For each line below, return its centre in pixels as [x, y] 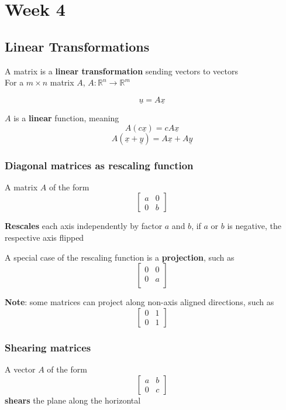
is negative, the [254, 226]
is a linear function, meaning [66, 117]
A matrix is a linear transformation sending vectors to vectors [121, 71]
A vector [20, 369]
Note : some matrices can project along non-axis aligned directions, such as [139, 302]
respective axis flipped [44, 237]
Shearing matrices [48, 347]
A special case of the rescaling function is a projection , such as [120, 257]
